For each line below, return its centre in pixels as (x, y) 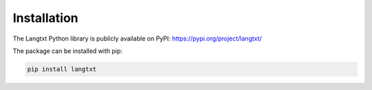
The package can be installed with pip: (68, 51)
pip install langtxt (62, 69)
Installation (45, 18)
